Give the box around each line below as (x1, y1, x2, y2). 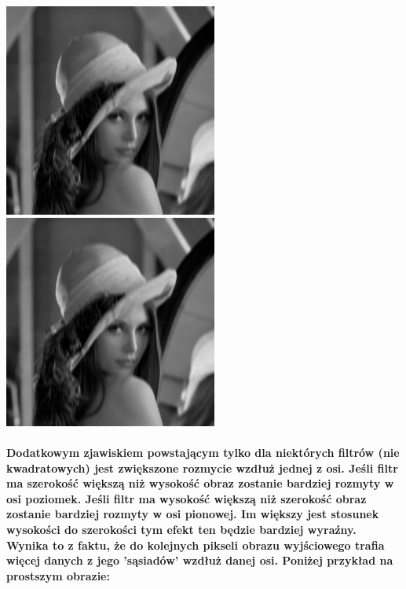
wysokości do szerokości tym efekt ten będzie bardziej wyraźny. (6, 521, 357, 538)
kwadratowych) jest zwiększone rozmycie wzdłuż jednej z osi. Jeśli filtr (6, 459, 398, 476)
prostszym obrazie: (6, 567, 110, 583)
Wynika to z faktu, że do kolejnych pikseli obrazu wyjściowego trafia (6, 536, 385, 553)
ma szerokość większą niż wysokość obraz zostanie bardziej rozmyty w (6, 475, 394, 491)
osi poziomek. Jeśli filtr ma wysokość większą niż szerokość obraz (6, 490, 367, 506)
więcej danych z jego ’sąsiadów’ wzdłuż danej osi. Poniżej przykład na (6, 552, 393, 569)
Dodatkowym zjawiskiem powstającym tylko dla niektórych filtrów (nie (6, 444, 400, 461)
